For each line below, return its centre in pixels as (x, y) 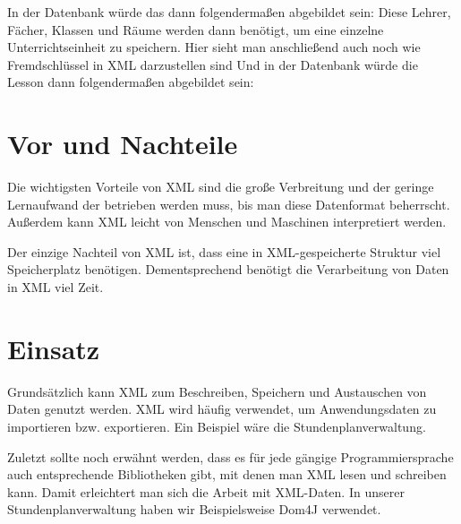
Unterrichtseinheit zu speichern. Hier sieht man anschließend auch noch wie (214, 47)
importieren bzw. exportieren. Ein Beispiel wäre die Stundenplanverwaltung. (217, 426)
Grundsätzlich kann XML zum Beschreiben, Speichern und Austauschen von (217, 391)
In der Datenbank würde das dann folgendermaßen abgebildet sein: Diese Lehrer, (229, 12)
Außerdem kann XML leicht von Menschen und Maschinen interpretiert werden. (227, 222)
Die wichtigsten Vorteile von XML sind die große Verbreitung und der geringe (221, 187)
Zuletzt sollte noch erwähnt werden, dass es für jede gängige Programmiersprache (230, 456)
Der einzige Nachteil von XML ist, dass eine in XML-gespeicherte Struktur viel (224, 251)
